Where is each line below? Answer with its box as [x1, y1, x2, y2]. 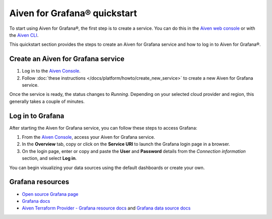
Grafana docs [22, 198, 50, 204]
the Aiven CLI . [9, 32, 39, 38]
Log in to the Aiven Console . [22, 68, 81, 74]
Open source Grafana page [22, 191, 79, 197]
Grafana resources [9, 178, 70, 186]
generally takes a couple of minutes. [9, 98, 85, 104]
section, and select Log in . [22, 155, 77, 161]
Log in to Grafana [9, 112, 64, 120]
